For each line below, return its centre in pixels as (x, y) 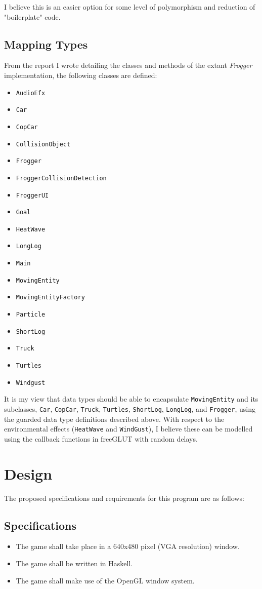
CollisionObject (43, 144)
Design (28, 473)
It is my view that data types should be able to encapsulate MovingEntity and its (131, 399)
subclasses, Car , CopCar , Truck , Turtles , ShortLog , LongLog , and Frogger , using (130, 409)
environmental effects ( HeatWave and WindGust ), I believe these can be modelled (128, 429)
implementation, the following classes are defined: (81, 75)
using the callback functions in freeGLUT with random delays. (101, 438)
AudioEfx (31, 93)
